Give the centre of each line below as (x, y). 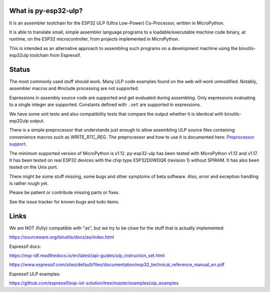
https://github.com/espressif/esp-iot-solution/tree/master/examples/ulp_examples (94, 283)
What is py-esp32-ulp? (46, 11)
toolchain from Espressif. (55, 55)
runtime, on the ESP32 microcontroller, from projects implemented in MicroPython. (94, 39)
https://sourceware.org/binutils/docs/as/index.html (62, 237)
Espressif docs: (25, 246)
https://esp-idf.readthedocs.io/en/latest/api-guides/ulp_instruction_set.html (87, 255)
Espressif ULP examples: (35, 274)
